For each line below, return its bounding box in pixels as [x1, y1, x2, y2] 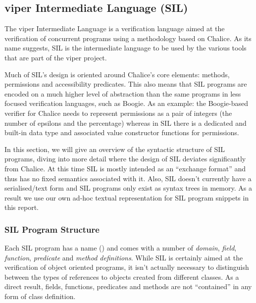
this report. [4, 202, 39, 212]
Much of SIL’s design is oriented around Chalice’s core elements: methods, [4, 69, 230, 79]
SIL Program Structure [4, 223, 100, 235]
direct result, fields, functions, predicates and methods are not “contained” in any [4, 281, 252, 292]
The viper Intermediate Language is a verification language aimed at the [4, 23, 225, 34]
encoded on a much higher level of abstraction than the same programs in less [4, 88, 241, 99]
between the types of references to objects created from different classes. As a [4, 271, 239, 282]
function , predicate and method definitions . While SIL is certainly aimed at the [4, 252, 243, 262]
